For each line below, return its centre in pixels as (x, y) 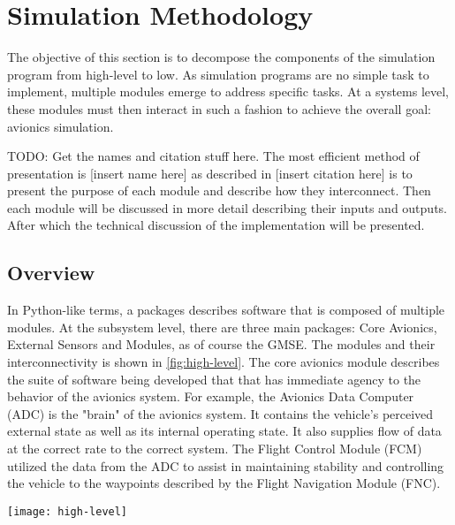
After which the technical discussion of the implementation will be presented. (216, 225)
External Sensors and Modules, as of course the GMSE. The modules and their (221, 344)
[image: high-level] (68, 511)
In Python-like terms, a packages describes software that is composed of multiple (226, 310)
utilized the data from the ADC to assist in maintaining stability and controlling (226, 465)
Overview (51, 273)
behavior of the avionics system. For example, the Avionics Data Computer (211, 396)
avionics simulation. (61, 126)
